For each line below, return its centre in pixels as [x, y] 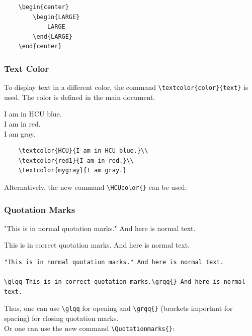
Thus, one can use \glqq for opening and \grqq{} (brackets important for [118, 308]
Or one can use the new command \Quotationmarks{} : [89, 328]
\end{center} [40, 46]
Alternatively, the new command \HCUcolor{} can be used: [96, 187]
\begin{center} [44, 7]
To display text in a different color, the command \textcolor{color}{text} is [126, 87]
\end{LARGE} [53, 36]
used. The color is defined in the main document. [80, 97]
